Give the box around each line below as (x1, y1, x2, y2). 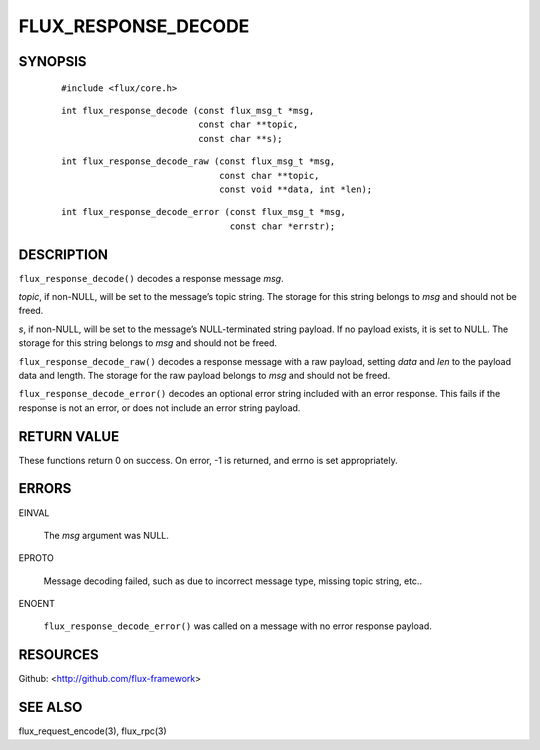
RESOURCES (18, 646, 99, 664)
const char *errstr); (229, 220, 336, 232)
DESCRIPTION (18, 246, 109, 263)
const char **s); (198, 133, 284, 144)
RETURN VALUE (18, 428, 120, 445)
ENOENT (18, 598, 55, 610)
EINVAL (18, 506, 50, 519)
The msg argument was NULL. (43, 529, 170, 541)
